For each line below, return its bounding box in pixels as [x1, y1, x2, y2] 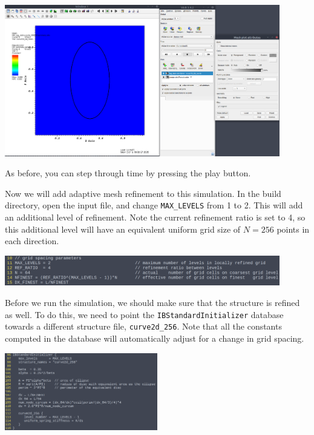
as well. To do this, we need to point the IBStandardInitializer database [5, 308, 284, 320]
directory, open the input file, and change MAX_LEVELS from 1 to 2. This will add [5, 199, 303, 211]
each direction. [5, 234, 59, 247]
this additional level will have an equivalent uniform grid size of [5, 222, 241, 235]
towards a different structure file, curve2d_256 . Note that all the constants [5, 320, 282, 333]
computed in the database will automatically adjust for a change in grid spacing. [5, 331, 304, 344]
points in [276, 222, 310, 235]
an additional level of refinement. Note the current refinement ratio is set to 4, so [5, 211, 306, 224]
